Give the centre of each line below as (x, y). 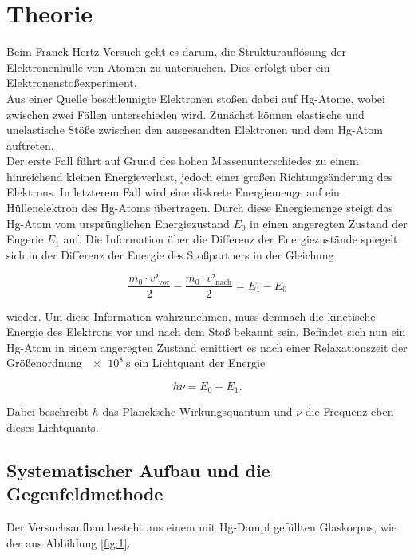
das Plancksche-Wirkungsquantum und (197, 411)
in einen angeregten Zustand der (329, 223)
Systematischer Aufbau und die (138, 470)
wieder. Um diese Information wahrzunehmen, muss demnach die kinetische (191, 316)
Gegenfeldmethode (85, 494)
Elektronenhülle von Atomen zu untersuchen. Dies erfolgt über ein (168, 67)
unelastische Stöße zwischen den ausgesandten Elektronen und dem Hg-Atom (195, 130)
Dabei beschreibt (47, 411)
